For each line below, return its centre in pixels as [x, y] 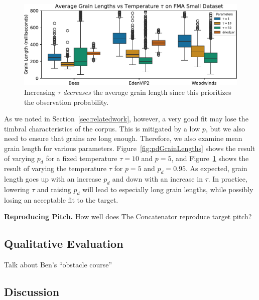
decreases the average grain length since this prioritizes [147, 92]
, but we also [225, 128]
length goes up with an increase [53, 179]
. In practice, [228, 179]
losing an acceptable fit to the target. [61, 199]
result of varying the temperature [55, 168]
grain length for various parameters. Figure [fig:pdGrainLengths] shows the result [130, 148]
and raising [54, 189]
